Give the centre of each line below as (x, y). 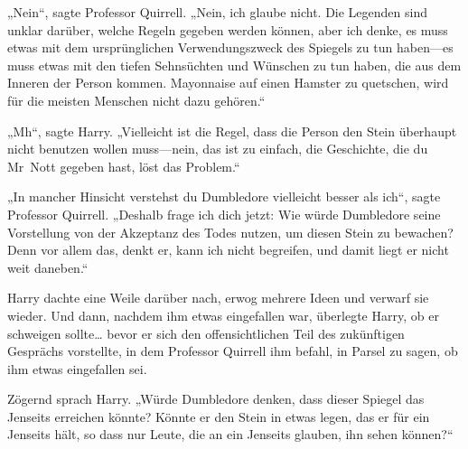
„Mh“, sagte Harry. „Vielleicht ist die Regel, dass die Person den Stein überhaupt (232, 131)
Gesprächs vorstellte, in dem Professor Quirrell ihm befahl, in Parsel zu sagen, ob (233, 351)
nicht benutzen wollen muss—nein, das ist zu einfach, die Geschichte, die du (218, 149)
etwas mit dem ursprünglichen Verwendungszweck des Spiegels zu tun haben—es (230, 47)
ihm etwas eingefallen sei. (77, 368)
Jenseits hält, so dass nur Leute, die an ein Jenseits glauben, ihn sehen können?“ (230, 434)
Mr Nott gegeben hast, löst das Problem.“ (124, 166)
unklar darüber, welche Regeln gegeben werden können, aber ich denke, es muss (228, 29)
